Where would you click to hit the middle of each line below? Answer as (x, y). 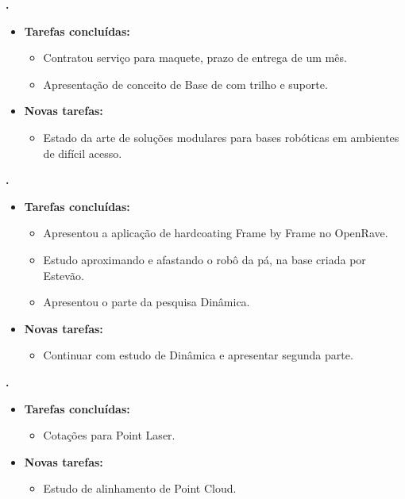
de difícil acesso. (83, 153)
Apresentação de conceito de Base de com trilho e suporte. (185, 84)
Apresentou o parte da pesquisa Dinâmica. (147, 302)
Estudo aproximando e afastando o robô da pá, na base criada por (204, 259)
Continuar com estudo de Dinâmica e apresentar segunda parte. (198, 355)
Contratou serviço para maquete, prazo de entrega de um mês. (195, 58)
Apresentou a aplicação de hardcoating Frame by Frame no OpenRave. (216, 233)
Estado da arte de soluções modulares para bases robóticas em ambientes (221, 137)
